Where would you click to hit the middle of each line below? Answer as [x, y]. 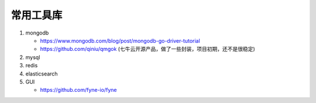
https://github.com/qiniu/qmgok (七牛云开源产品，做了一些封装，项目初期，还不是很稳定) [148, 49]
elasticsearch [42, 74]
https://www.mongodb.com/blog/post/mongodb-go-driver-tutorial [120, 40]
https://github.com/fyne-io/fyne [78, 90]
